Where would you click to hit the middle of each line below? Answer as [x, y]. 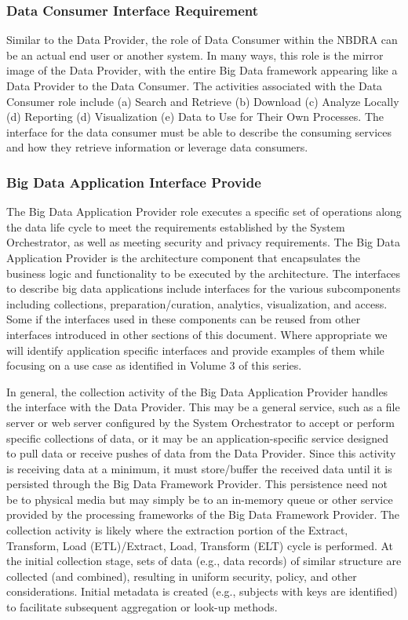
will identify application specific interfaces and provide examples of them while [195, 350]
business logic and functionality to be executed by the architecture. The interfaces [204, 273]
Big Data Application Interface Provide [134, 182]
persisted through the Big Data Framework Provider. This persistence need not [197, 484]
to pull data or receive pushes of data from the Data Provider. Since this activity [201, 453]
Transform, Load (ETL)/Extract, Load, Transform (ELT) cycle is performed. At [200, 545]
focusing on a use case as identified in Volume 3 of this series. [154, 365]
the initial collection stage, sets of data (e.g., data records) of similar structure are [204, 561]
